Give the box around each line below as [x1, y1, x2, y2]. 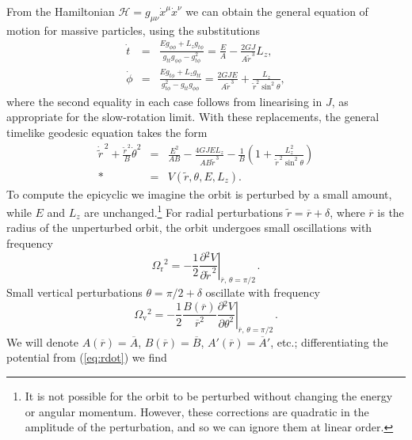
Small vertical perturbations [6, 284, 143, 301]
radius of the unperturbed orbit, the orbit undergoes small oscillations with [6, 219, 372, 236]
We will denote [6, 333, 78, 350]
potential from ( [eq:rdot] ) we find [6, 349, 167, 366]
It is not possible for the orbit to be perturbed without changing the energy [25, 387, 393, 404]
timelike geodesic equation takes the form [6, 123, 208, 140]
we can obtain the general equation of [185, 3, 368, 19]
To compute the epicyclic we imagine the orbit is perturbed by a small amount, [6, 185, 392, 202]
